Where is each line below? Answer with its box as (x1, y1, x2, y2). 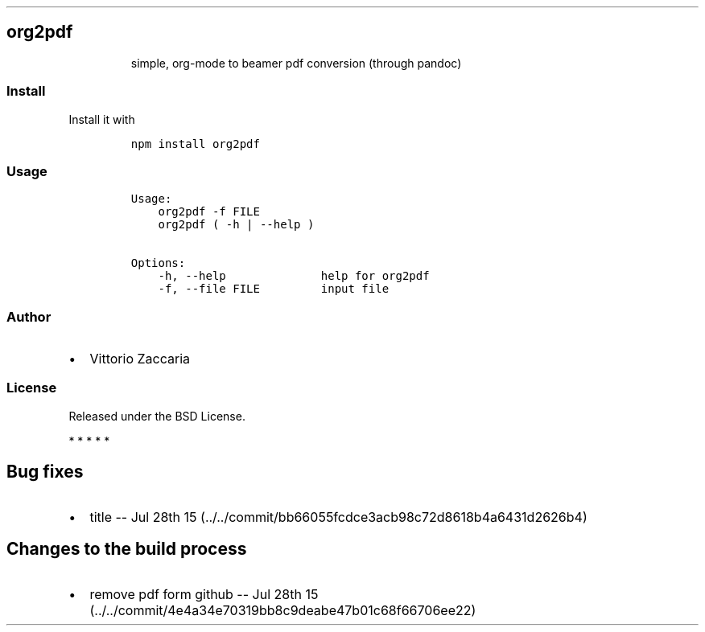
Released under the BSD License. (68, 408, 245, 423)
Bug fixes (6, 462, 84, 482)
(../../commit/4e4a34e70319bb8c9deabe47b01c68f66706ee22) (89, 601, 476, 618)
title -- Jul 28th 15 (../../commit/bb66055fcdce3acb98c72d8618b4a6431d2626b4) (89, 508, 587, 525)
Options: (130, 256, 186, 270)
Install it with (68, 112, 135, 126)
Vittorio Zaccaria (89, 351, 190, 367)
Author (6, 308, 52, 325)
